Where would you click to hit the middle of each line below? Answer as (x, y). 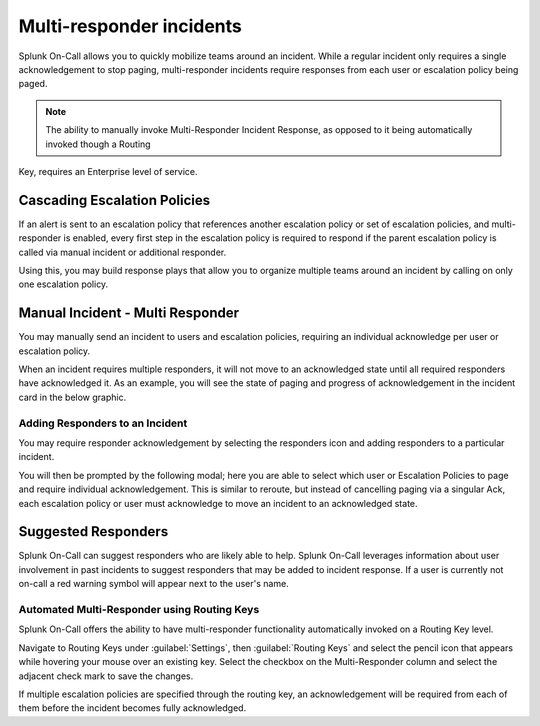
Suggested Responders (93, 531)
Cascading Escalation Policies (114, 200)
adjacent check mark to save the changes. (106, 676)
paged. (33, 84)
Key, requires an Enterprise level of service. (108, 171)
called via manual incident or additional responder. (122, 252)
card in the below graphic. (72, 397)
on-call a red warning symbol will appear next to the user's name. (153, 584)
